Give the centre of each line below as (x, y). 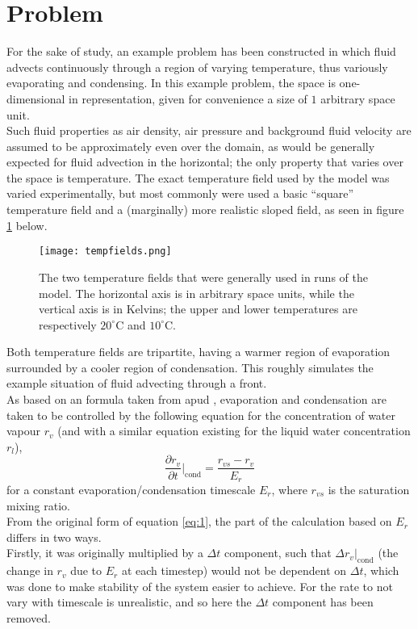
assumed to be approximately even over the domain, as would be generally (191, 146)
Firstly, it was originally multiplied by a (105, 553)
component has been (323, 602)
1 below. (27, 225)
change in (30, 570)
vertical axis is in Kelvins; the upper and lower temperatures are (198, 309)
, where (289, 489)
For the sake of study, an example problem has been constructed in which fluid (201, 51)
